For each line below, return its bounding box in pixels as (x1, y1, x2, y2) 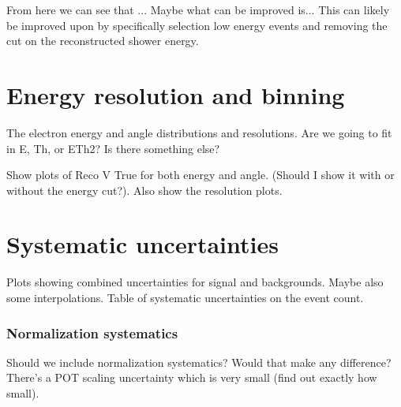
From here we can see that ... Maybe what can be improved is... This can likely (6, 2, 390, 17)
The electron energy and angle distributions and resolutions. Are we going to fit (6, 124, 392, 140)
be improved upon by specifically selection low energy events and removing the (6, 17, 388, 33)
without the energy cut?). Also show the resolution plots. (6, 181, 283, 198)
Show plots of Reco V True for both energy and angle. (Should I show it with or (6, 166, 395, 183)
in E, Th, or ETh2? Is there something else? (6, 140, 220, 156)
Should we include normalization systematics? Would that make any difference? (6, 353, 392, 370)
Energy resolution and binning (6, 78, 345, 110)
